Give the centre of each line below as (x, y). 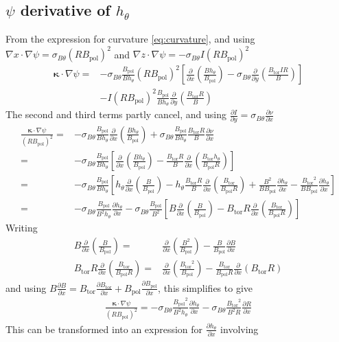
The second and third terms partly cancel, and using (116, 114)
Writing (22, 228)
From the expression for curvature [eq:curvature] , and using (130, 39)
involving (239, 329)
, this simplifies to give (205, 287)
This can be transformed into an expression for (104, 329)
